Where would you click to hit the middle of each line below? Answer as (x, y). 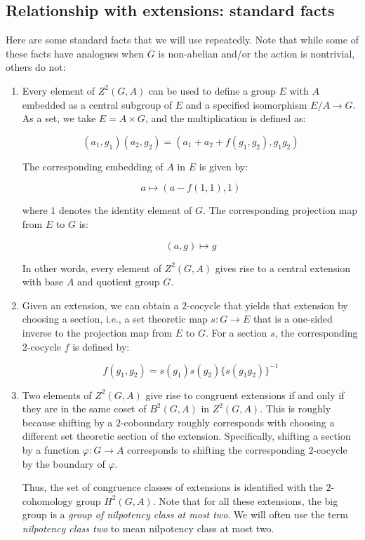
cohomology (47, 500)
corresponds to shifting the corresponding (216, 449)
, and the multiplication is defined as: (225, 118)
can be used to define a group (212, 90)
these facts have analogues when (75, 53)
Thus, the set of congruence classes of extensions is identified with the (172, 487)
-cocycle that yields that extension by (267, 305)
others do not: (36, 67)
